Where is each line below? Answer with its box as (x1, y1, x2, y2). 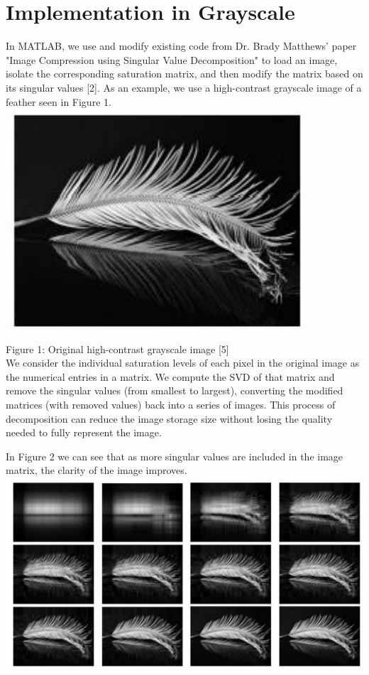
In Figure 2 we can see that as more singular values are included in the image (6, 448, 343, 463)
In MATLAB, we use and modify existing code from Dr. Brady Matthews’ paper (6, 38, 357, 53)
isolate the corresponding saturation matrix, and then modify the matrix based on (6, 66, 363, 81)
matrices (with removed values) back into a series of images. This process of (6, 397, 336, 412)
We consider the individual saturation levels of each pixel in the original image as (6, 355, 360, 370)
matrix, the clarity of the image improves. (6, 463, 187, 477)
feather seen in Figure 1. (6, 94, 111, 109)
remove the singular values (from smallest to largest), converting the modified (6, 383, 343, 398)
